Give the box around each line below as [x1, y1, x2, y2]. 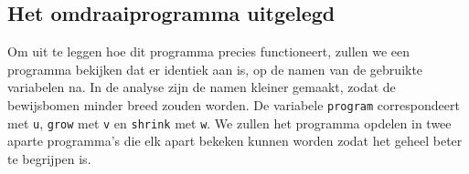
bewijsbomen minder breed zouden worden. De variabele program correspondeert [7, 95, 460, 114]
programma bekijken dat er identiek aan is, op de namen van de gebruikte [7, 59, 423, 78]
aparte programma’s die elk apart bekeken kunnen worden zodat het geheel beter [7, 131, 463, 150]
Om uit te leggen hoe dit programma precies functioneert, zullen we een [7, 42, 410, 61]
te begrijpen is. [7, 148, 91, 168]
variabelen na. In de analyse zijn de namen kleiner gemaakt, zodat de [7, 77, 396, 97]
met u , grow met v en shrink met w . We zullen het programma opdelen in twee [7, 113, 452, 132]
